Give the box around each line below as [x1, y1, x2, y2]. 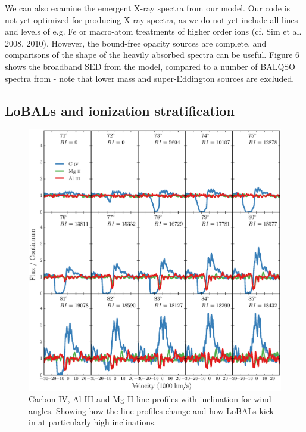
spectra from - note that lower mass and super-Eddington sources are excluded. [5, 72, 295, 84]
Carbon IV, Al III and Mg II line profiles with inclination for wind [29, 393, 271, 405]
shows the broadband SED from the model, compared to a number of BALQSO [5, 60, 295, 72]
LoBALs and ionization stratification [5, 101, 235, 119]
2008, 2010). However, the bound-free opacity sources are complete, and [5, 36, 267, 49]
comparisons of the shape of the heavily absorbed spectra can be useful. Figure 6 [5, 48, 300, 61]
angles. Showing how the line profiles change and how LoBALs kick [29, 404, 274, 416]
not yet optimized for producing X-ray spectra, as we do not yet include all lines [5, 13, 298, 26]
